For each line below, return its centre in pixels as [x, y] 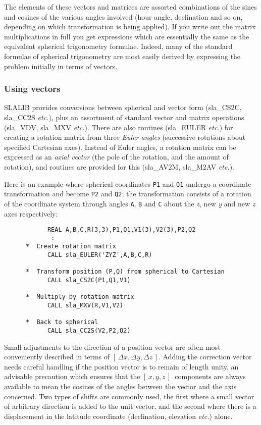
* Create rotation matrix [71, 247]
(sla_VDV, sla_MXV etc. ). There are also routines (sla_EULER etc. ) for [119, 127]
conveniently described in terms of [57, 357]
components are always [210, 376]
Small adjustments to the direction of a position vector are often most [112, 347]
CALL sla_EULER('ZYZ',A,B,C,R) [100, 255]
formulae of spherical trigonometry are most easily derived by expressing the [122, 56]
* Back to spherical [62, 322]
